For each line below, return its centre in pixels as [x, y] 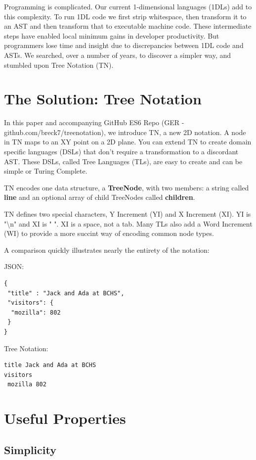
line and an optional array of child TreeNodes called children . [100, 197]
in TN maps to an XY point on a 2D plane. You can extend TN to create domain [128, 142]
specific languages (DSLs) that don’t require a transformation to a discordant [121, 152]
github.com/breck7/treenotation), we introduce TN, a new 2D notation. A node [125, 132]
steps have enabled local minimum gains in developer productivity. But [112, 35]
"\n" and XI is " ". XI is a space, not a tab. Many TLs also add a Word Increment [128, 223]
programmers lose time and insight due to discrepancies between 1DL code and [124, 45]
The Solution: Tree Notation [103, 99]
